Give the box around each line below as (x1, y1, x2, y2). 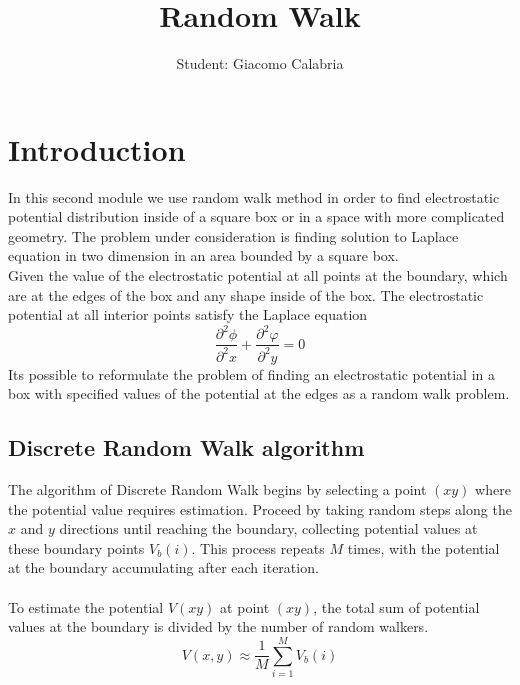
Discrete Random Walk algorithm (8, 432, 365, 463)
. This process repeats (191, 537, 325, 558)
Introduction (8, 128, 186, 169)
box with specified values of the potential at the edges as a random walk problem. (8, 383, 510, 404)
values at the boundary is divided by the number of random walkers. (8, 616, 429, 637)
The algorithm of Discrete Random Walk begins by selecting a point (8, 479, 427, 500)
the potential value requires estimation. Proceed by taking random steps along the (8, 498, 512, 519)
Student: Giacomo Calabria (176, 53, 344, 74)
